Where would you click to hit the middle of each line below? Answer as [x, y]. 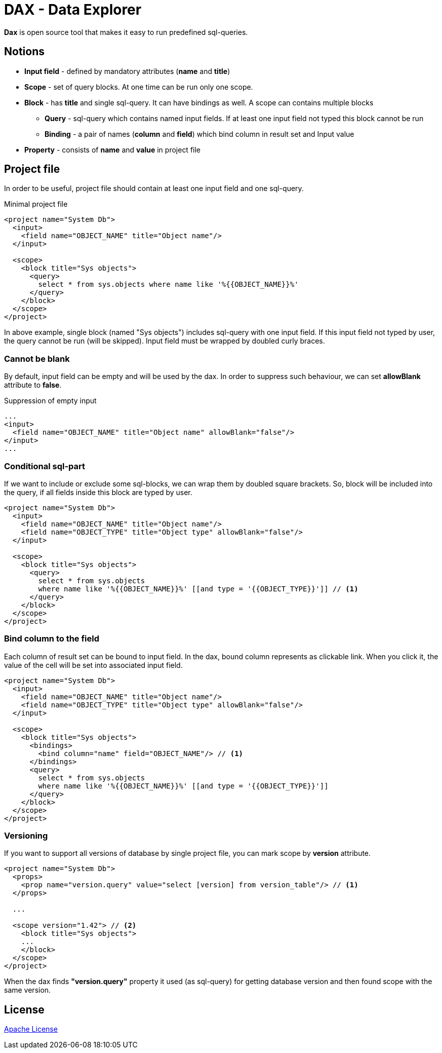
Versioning [26, 836]
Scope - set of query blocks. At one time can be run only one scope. [139, 87]
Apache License [31, 1029]
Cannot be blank [37, 359]
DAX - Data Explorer [73, 10]
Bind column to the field [52, 639]
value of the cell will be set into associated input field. [93, 665]
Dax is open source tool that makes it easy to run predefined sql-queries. [126, 32]
